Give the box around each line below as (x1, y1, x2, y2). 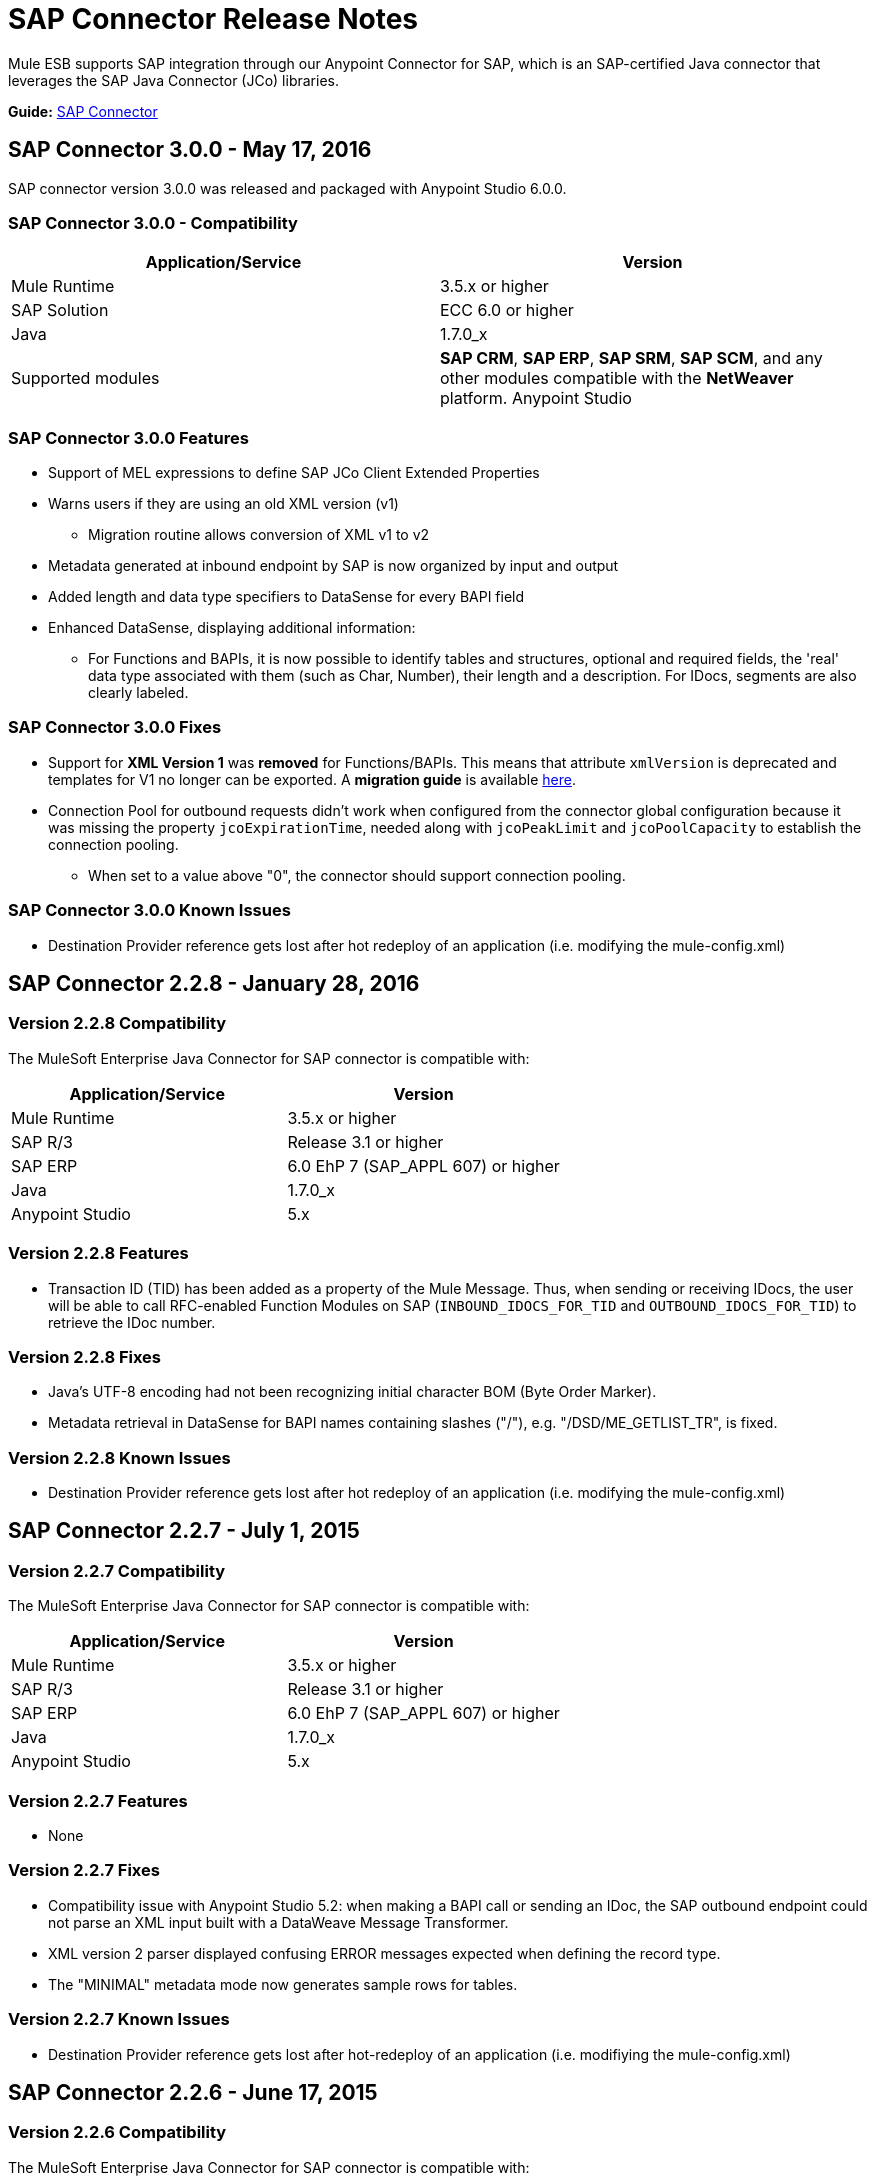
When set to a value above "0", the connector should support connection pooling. (88, 866, 626, 884)
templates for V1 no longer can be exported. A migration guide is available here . (48, 770, 576, 788)
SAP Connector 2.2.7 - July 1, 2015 (8, 1518, 360, 1544)
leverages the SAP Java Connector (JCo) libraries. (8, 71, 339, 89)
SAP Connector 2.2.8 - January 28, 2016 (8, 971, 420, 997)
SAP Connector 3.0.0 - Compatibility (8, 212, 298, 233)
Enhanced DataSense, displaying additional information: (48, 619, 416, 637)
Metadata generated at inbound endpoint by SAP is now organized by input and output (48, 557, 619, 575)
